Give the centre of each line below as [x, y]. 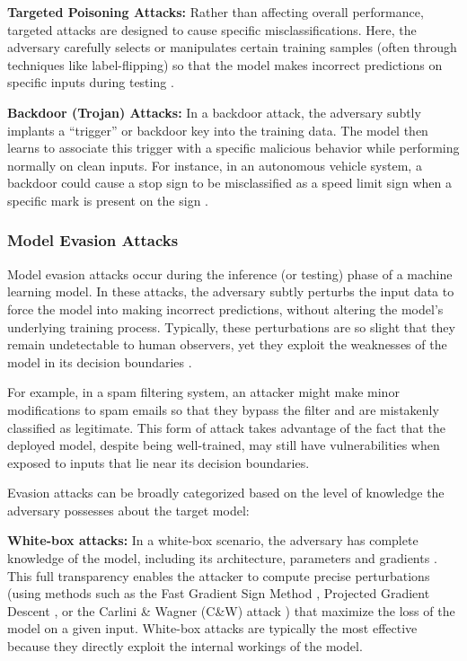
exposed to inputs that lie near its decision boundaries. [159, 462]
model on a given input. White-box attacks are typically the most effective [212, 628]
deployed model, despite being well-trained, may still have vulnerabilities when [224, 445]
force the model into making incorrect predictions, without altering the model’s [225, 308]
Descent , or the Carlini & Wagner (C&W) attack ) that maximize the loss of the [231, 610]
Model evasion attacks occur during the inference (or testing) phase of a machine [230, 273]
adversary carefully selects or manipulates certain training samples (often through [232, 47]
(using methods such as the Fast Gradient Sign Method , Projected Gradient [219, 593]
